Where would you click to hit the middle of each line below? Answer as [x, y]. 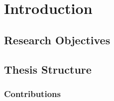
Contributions [32, 93]
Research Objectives [57, 40]
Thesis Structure [48, 69]
